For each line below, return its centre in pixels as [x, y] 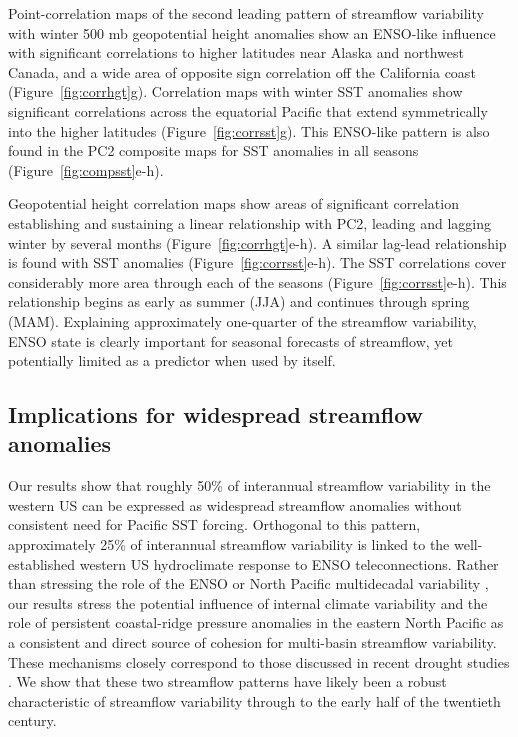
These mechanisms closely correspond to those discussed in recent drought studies [259, 661]
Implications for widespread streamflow [216, 414]
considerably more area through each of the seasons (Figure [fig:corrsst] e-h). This [257, 281]
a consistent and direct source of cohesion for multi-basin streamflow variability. [252, 642]
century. [32, 720]
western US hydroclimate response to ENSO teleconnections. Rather [289, 563]
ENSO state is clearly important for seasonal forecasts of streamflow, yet [231, 340]
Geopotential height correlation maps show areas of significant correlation [233, 203]
